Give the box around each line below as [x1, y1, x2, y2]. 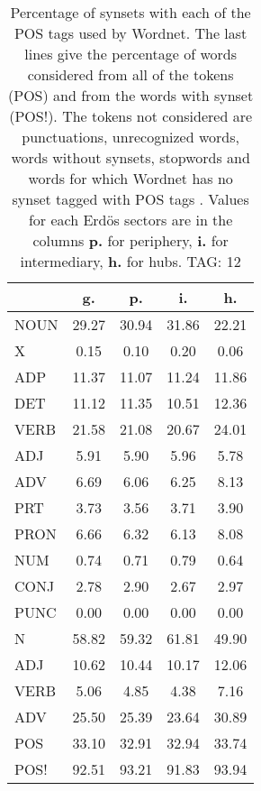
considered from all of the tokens [27, 64, 234, 85]
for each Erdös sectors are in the [28, 209, 233, 230]
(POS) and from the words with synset [8, 85, 254, 106]
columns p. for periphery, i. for [32, 230, 229, 251]
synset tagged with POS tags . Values [12, 189, 249, 209]
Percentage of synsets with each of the [10, 2, 251, 23]
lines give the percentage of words [24, 43, 238, 64]
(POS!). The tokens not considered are [9, 106, 253, 126]
